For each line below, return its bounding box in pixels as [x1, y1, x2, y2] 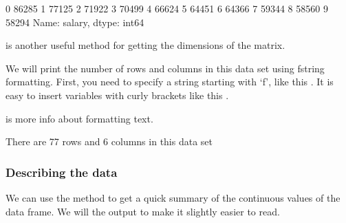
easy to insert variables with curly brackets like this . [6, 87, 229, 102]
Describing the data [6, 163, 118, 180]
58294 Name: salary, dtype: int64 [6, 14, 144, 29]
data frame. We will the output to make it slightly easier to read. [6, 204, 280, 218]
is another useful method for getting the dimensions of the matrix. [6, 38, 285, 52]
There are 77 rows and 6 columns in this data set [6, 134, 213, 149]
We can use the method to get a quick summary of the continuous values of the [6, 190, 340, 204]
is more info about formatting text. [6, 111, 153, 125]
